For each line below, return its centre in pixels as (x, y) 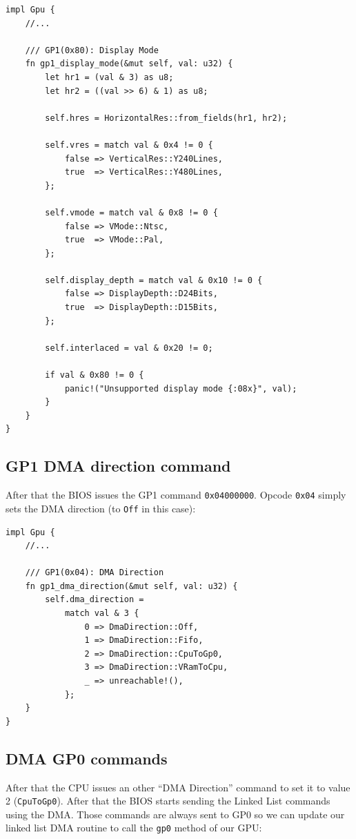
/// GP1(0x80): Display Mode (92, 50)
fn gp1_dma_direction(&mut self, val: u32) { (131, 586)
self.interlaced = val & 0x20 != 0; (129, 348)
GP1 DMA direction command (118, 466)
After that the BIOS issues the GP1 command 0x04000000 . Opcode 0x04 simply (176, 495)
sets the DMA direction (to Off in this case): (101, 508)
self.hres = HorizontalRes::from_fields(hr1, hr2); (166, 118)
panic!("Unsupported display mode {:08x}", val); (181, 388)
